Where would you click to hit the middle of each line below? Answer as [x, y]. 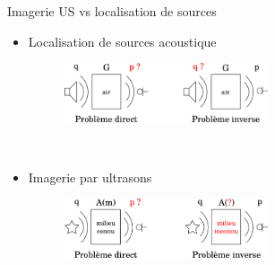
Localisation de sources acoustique [122, 41]
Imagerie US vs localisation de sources [112, 11]
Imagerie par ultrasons [90, 177]
